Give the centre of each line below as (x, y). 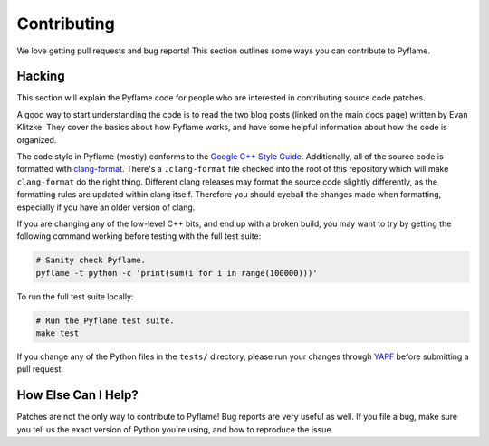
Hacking (41, 76)
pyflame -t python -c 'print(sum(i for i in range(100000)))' (177, 273)
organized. (37, 139)
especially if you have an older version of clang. (106, 207)
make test (58, 333)
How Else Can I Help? (78, 395)
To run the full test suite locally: (75, 296)
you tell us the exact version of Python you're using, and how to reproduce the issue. (175, 429)
